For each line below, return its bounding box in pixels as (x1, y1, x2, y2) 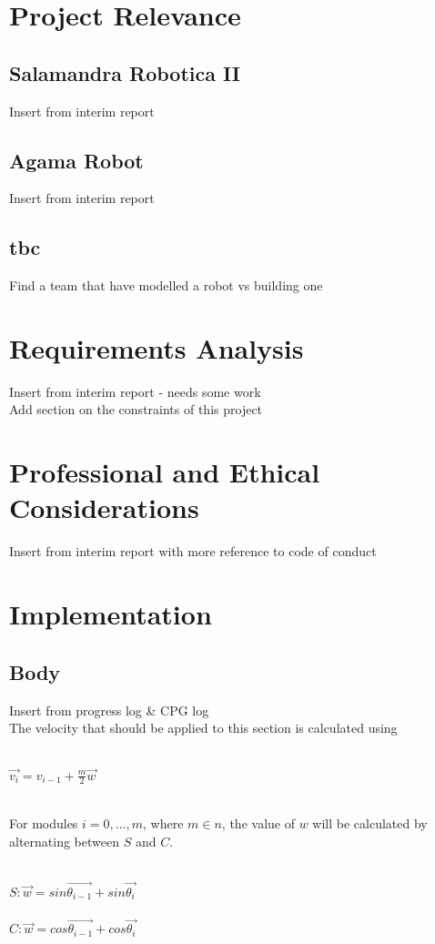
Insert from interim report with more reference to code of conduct (9, 542, 377, 561)
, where (143, 813, 184, 832)
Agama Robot (9, 146, 144, 174)
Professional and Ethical (9, 453, 320, 491)
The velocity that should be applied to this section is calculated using (9, 718, 398, 737)
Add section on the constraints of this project (9, 400, 263, 419)
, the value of (221, 813, 295, 832)
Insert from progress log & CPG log (9, 700, 209, 719)
